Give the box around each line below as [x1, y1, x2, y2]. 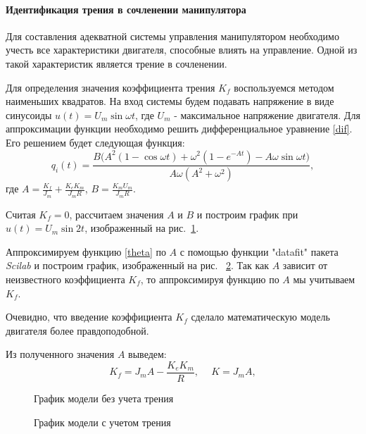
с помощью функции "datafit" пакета [179, 244, 339, 259]
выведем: [128, 347, 167, 361]
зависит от [282, 258, 328, 273]
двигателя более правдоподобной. [6, 323, 149, 337]
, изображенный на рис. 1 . [84, 221, 199, 235]
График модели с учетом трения [34, 414, 171, 429]
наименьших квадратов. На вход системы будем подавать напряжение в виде [6, 94, 334, 108]
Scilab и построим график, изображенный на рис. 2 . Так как [6, 258, 270, 273]
